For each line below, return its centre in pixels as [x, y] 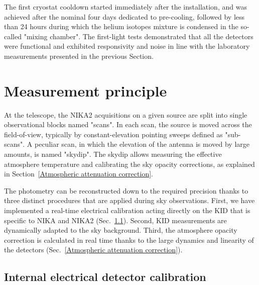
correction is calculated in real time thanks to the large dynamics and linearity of [129, 240]
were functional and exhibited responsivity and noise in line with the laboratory [127, 46]
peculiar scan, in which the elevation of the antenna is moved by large [142, 144]
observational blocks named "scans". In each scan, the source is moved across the [128, 124]
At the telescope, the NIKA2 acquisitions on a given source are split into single [126, 114]
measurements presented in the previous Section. [79, 56]
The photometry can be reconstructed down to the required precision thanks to [126, 190]
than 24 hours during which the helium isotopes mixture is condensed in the [121, 26]
